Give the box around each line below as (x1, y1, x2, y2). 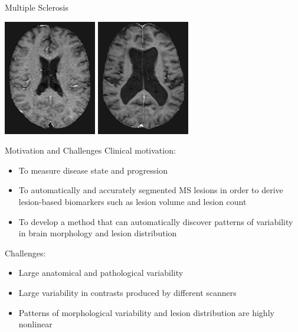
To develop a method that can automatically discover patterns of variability (18, 215, 293, 227)
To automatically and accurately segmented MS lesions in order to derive (18, 184, 283, 196)
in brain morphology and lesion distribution (18, 227, 177, 239)
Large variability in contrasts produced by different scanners (18, 286, 237, 298)
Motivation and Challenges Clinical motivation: (5, 144, 176, 157)
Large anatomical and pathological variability (18, 266, 184, 279)
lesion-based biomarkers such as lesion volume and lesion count (18, 195, 247, 207)
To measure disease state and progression (18, 164, 168, 176)
